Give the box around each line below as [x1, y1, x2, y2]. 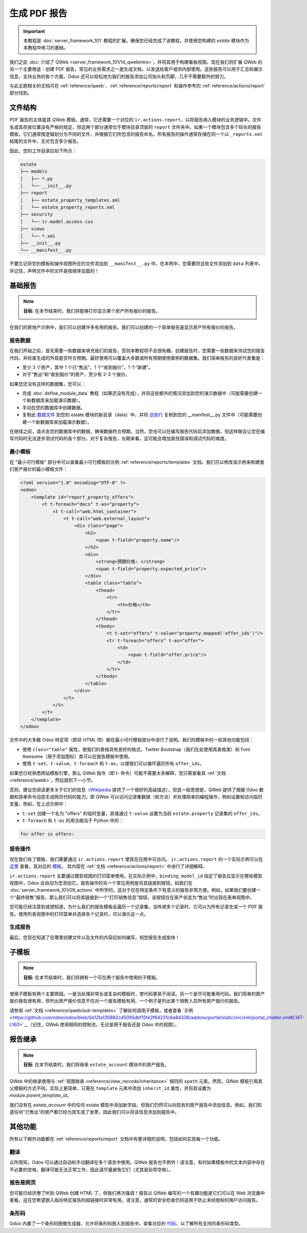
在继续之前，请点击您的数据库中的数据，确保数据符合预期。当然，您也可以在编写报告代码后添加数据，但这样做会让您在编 [9, 428, 265, 435]
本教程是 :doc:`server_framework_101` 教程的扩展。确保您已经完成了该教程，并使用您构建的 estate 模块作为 [23, 37, 249, 44]
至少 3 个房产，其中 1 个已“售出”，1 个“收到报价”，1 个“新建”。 [22, 364, 153, 370]
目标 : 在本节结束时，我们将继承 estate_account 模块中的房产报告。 [23, 1061, 169, 1068]
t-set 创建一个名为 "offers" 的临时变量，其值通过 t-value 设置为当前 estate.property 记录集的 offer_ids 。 [22, 810, 263, 816]
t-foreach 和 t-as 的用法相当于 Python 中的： [22, 817, 124, 824]
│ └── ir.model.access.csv [20, 218, 94, 224]
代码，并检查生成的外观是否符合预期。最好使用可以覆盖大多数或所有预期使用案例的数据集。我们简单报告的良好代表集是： [9, 355, 265, 361]
